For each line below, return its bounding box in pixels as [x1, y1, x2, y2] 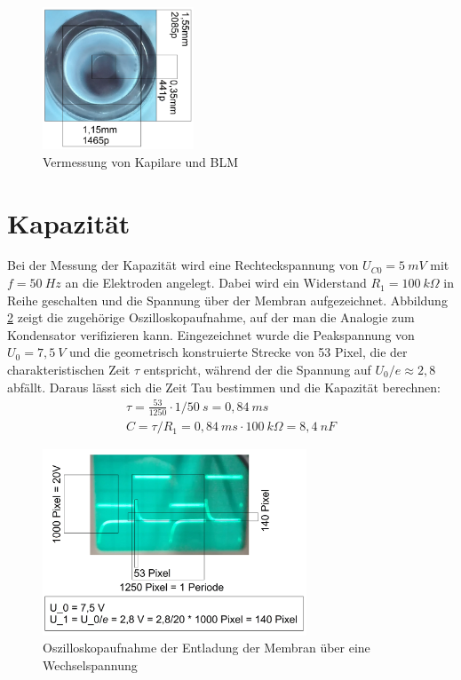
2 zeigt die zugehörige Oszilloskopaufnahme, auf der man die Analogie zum [7, 308, 415, 327]
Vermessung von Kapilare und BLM [43, 152, 238, 170]
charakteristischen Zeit [7, 360, 131, 379]
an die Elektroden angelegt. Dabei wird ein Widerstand [65, 273, 367, 292]
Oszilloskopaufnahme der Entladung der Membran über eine [43, 638, 370, 657]
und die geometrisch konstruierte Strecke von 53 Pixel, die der [69, 343, 408, 361]
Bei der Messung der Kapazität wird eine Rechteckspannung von [7, 256, 359, 274]
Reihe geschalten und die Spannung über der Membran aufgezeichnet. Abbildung [7, 290, 448, 309]
